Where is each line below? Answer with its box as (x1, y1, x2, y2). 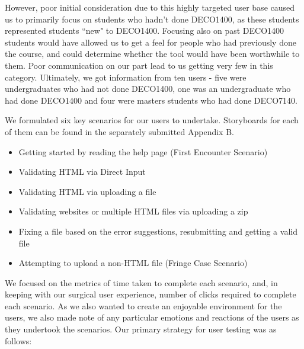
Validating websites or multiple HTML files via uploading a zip (18, 205, 248, 217)
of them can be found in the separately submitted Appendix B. (5, 125, 234, 137)
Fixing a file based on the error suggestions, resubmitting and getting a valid (18, 225, 297, 237)
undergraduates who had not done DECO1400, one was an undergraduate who (5, 82, 291, 95)
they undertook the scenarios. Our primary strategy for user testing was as (5, 323, 277, 335)
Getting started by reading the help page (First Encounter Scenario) (18, 145, 268, 158)
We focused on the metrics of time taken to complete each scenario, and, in (5, 276, 278, 289)
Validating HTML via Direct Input (18, 165, 146, 178)
